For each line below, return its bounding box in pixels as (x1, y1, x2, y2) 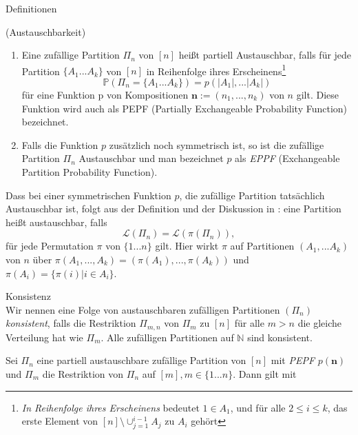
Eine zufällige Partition (21, 48, 120, 62)
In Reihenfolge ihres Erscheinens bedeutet (21, 400, 200, 414)
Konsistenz (6, 289, 51, 303)
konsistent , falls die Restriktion (6, 316, 136, 330)
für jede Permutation (6, 239, 94, 253)
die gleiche (297, 316, 342, 330)
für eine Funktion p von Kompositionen (21, 88, 189, 102)
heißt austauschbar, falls (6, 214, 107, 229)
